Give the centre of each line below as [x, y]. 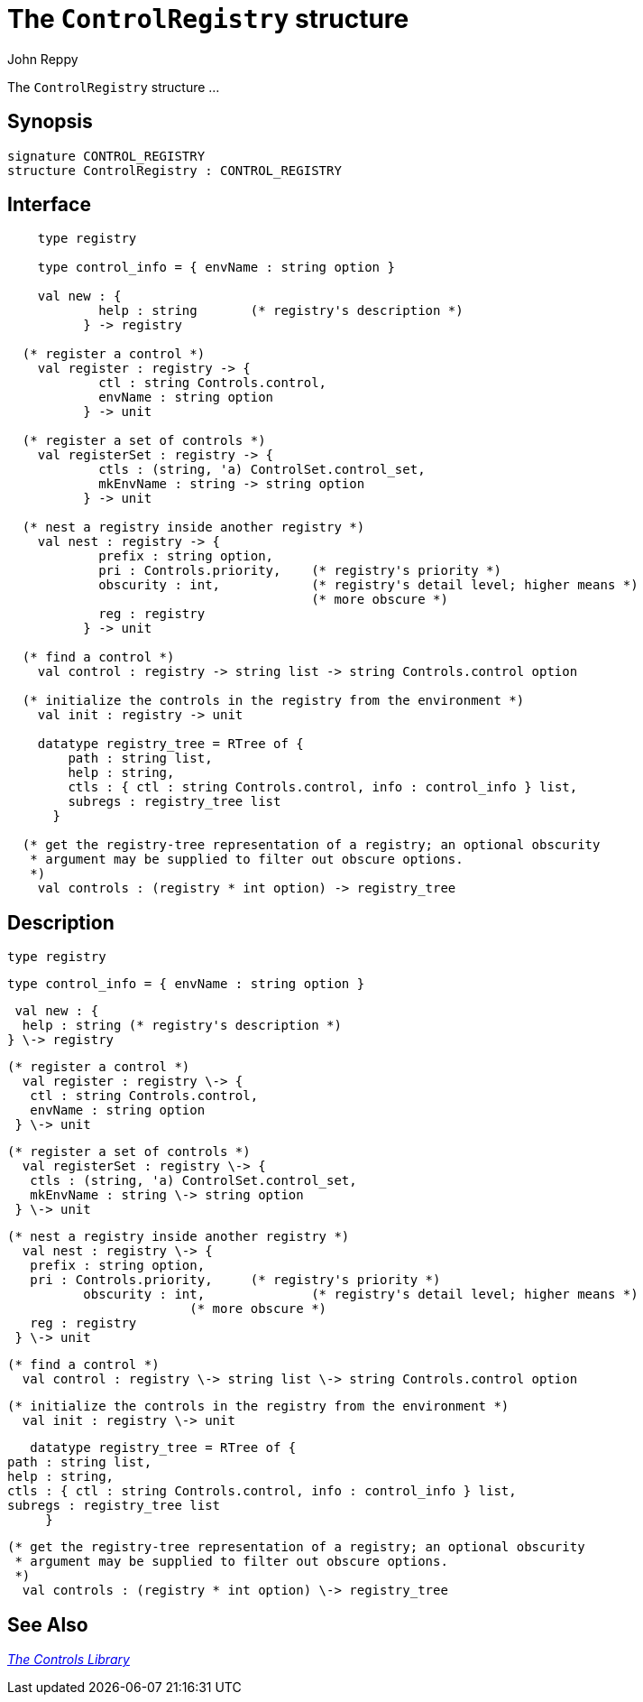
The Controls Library [69, 1660]
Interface [49, 205]
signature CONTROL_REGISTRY [106, 156]
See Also [48, 1624]
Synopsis [50, 122]
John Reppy [43, 59]
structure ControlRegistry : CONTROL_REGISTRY [175, 170]
